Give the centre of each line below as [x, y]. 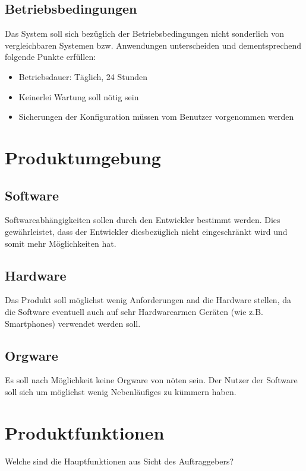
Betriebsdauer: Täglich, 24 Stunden [83, 76]
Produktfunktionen [85, 432]
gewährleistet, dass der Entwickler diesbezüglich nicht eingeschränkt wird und [146, 231]
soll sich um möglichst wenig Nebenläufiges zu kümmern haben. [121, 391]
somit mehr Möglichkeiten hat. [61, 243]
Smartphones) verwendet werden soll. [73, 323]
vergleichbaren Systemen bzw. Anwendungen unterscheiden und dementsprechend [153, 45]
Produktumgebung [83, 157]
